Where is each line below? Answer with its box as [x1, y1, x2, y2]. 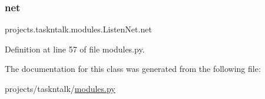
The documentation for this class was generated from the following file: [5, 62, 261, 75]
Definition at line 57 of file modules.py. [5, 42, 145, 55]
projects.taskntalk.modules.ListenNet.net [5, 23, 152, 35]
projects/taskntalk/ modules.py [5, 82, 115, 94]
